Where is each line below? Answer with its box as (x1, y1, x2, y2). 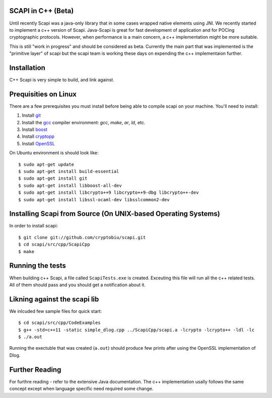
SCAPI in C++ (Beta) (9, 7, 74, 15)
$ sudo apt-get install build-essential (18, 169, 119, 175)
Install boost (22, 126, 47, 133)
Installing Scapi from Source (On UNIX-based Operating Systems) (9, 209, 220, 218)
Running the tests (9, 262, 66, 270)
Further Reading (9, 365, 61, 374)
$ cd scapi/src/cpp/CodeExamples (18, 320, 101, 326)
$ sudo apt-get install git (18, 176, 88, 181)
